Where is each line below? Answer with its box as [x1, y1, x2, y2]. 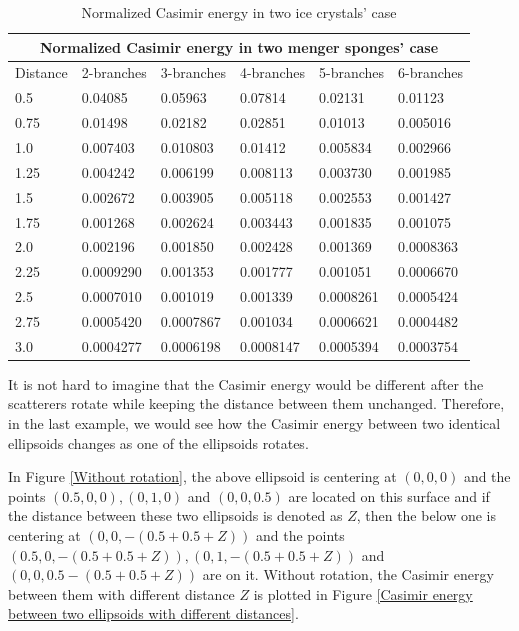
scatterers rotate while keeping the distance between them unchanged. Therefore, [8, 393, 505, 414]
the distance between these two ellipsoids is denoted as [8, 505, 343, 526]
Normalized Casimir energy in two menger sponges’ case [39, 36, 439, 57]
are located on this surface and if [288, 485, 490, 506]
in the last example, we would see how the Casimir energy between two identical [8, 413, 501, 433]
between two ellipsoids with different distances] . [8, 603, 299, 624]
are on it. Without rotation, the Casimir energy [202, 564, 494, 585]
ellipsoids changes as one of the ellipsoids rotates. [8, 432, 309, 453]
